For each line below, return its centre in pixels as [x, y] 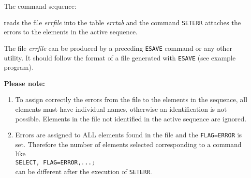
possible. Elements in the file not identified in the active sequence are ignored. [131, 118]
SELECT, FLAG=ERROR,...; [55, 162]
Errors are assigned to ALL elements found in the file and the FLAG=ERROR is [129, 135]
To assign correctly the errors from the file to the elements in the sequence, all [131, 99]
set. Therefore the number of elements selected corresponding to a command [128, 144]
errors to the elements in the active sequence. [71, 32]
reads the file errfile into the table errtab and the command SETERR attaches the [122, 22]
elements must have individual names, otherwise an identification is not [121, 109]
